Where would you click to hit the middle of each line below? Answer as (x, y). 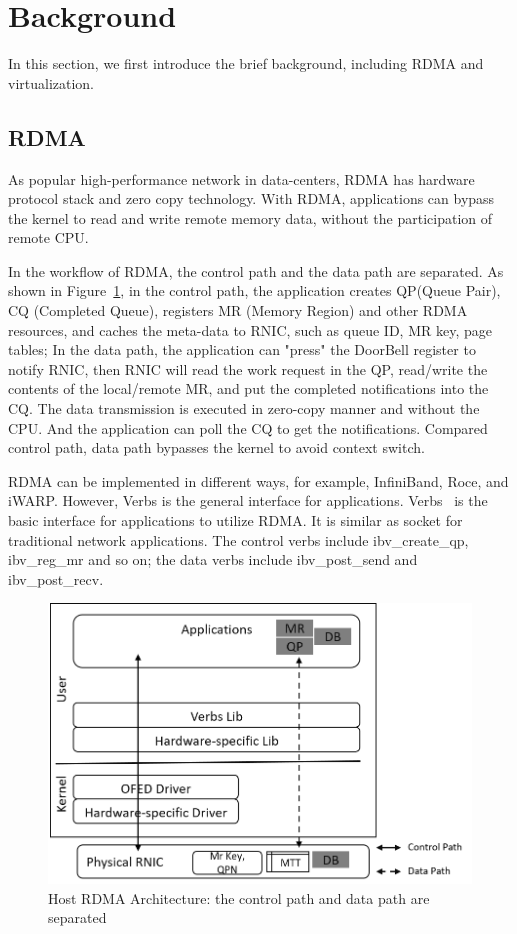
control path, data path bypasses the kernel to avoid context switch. (216, 447)
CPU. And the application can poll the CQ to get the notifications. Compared (248, 427)
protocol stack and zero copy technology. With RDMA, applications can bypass (251, 198)
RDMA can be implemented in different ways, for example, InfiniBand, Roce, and (258, 480)
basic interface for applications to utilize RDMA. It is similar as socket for (235, 520)
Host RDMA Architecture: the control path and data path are (239, 897)
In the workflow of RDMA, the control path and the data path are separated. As (256, 270)
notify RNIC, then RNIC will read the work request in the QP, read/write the (248, 368)
